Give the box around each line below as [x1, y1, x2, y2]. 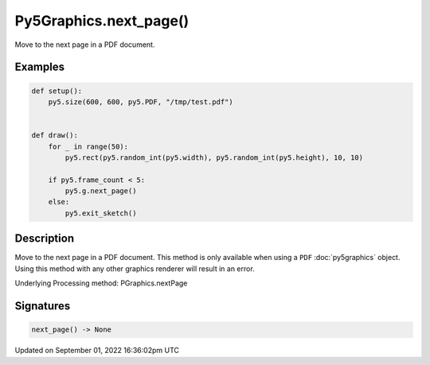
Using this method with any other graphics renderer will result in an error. [14, 263, 255, 274]
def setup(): [31, 86, 83, 95]
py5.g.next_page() [64, 187, 137, 196]
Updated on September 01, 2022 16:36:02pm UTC [14, 346, 179, 355]
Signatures [14, 299, 71, 313]
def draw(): [31, 131, 79, 140]
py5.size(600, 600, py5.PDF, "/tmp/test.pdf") [48, 97, 234, 107]
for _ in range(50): [48, 142, 129, 151]
